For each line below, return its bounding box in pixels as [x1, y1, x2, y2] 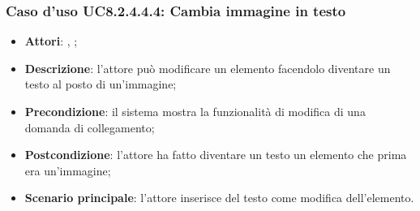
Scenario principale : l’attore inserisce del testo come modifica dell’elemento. [24, 189, 414, 206]
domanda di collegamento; [24, 118, 155, 136]
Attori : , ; [24, 32, 78, 50]
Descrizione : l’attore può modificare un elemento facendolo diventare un [24, 59, 391, 76]
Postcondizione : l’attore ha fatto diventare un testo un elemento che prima [24, 146, 407, 163]
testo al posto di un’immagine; [24, 75, 177, 93]
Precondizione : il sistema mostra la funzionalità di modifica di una [24, 103, 366, 119]
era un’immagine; [24, 161, 111, 179]
